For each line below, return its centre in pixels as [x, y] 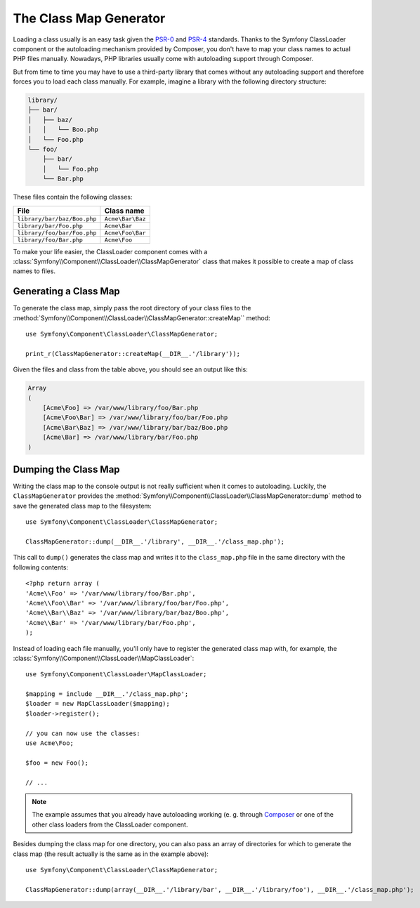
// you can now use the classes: [83, 733]
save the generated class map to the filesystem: [83, 506]
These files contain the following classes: [73, 197]
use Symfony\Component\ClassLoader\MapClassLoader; [116, 675]
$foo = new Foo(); [57, 763]
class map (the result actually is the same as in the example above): [111, 854]
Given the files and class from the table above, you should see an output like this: [131, 369]
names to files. [34, 271]
